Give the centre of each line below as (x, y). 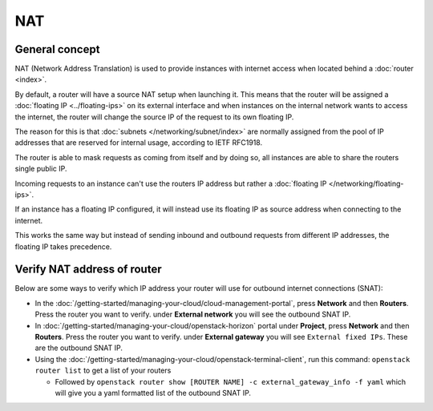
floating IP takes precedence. (63, 246)
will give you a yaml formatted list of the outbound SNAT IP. (153, 393)
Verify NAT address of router (88, 270)
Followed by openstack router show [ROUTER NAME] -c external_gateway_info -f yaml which (231, 381)
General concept (57, 49)
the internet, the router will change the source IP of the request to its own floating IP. (154, 117)
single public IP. (41, 169)
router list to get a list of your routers (103, 371)
